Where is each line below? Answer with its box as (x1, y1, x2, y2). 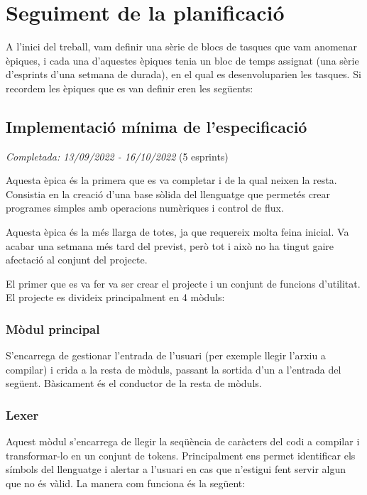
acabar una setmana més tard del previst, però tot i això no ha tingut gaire (6, 238, 334, 253)
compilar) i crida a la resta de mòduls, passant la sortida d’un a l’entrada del (6, 361, 341, 376)
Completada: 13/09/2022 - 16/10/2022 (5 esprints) (6, 148, 229, 163)
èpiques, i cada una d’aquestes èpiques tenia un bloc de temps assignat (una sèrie (6, 53, 359, 67)
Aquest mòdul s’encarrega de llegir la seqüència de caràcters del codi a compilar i (6, 434, 360, 449)
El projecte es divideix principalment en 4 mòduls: (6, 290, 225, 305)
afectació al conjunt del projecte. (6, 252, 148, 267)
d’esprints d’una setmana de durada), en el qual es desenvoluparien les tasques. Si (6, 67, 361, 82)
